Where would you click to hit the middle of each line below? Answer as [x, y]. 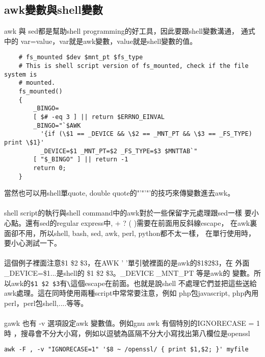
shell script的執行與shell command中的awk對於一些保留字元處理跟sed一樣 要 [128, 213]
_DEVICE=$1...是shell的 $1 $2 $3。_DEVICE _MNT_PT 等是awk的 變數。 [129, 272]
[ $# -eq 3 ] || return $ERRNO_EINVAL [99, 117]
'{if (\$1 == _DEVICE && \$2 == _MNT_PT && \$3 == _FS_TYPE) [146, 134]
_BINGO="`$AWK [57, 125]
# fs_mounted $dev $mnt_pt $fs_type [81, 57]
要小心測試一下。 [33, 243]
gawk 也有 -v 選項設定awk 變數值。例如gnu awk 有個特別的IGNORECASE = [129, 323]
